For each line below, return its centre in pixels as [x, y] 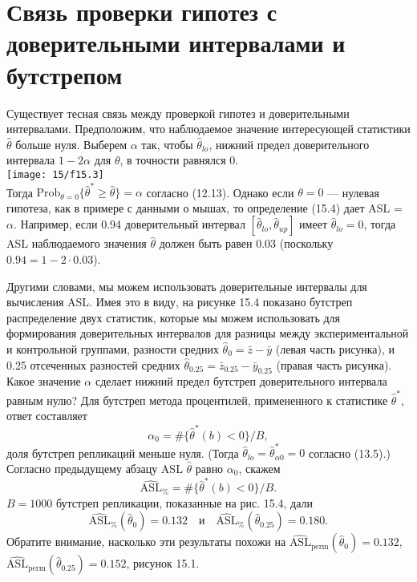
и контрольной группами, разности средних [113, 349]
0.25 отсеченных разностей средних [93, 364]
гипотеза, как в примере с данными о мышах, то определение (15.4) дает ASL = [204, 207]
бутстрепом [65, 74]
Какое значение [44, 381]
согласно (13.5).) [349, 453]
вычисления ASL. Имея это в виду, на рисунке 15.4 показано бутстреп [180, 302]
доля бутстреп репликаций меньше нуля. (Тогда [123, 453]
